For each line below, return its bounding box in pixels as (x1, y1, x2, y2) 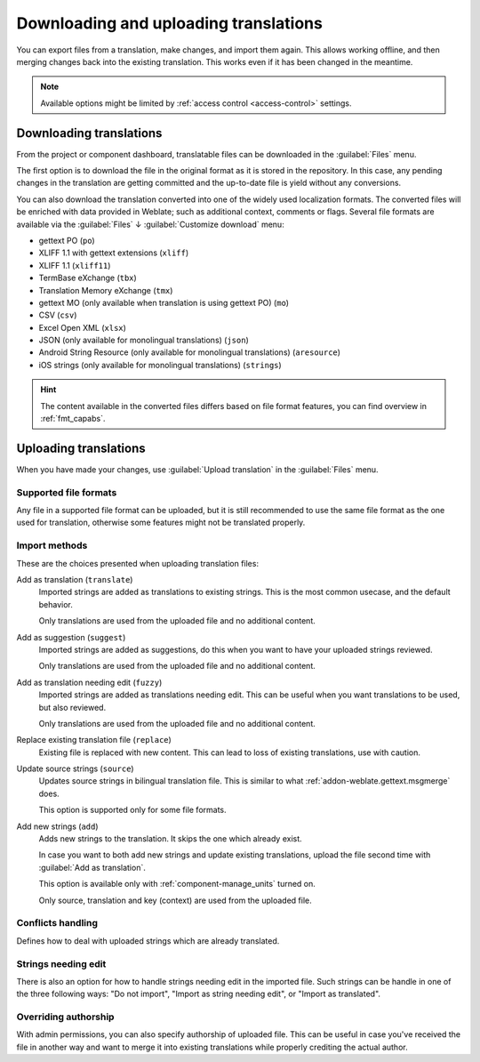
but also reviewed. (38, 702, 107, 712)
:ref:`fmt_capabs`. (40, 414, 106, 424)
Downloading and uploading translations (16, 13, 324, 33)
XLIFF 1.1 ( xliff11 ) (38, 260, 111, 270)
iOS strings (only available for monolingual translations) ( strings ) (38, 359, 282, 370)
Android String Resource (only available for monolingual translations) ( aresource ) (38, 347, 341, 358)
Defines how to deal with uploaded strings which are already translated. (16, 935, 280, 946)
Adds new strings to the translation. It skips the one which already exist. (38, 833, 302, 844)
